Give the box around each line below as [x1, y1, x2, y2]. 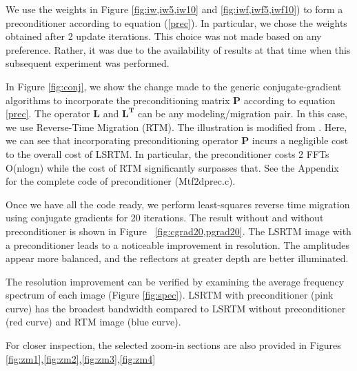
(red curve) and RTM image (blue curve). [6, 314, 181, 329]
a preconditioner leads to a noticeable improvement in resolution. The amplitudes [6, 237, 349, 252]
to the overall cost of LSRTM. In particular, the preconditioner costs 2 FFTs [6, 146, 329, 161]
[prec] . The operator [6, 106, 90, 121]
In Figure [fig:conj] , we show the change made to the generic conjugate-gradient [6, 79, 342, 93]
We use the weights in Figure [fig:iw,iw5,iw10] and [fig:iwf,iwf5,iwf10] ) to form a [6, 2, 343, 16]
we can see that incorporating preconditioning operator [6, 133, 238, 148]
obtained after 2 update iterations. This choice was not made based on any [6, 29, 322, 43]
